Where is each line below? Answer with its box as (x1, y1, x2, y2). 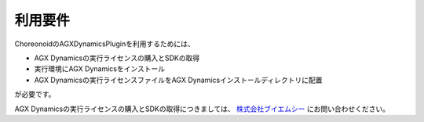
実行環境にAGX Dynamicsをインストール (34, 64, 165, 74)
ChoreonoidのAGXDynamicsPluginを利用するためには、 (14, 39, 196, 48)
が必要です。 (14, 90, 56, 99)
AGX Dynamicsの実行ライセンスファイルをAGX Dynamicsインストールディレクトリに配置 (34, 75, 323, 84)
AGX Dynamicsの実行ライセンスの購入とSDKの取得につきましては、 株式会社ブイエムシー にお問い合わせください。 (14, 104, 390, 113)
